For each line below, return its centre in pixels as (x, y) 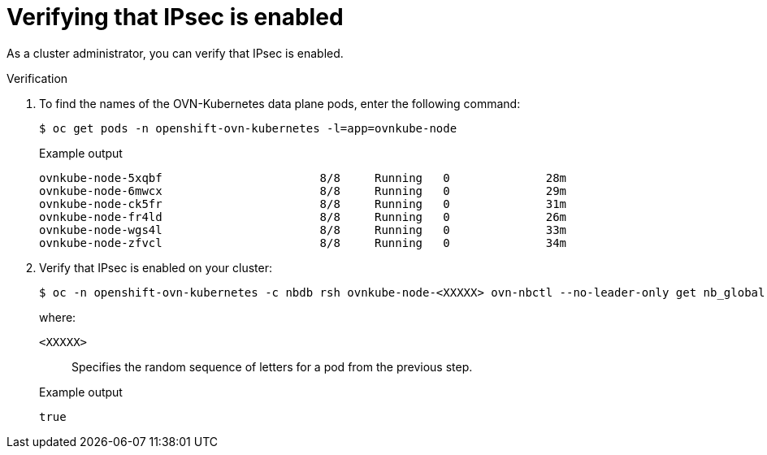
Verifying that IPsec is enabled (175, 17)
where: (58, 317)
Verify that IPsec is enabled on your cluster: (156, 267)
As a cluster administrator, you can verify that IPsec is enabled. (175, 53)
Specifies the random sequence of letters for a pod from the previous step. (272, 366)
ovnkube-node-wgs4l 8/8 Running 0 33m (303, 230)
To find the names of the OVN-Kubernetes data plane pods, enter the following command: (280, 103)
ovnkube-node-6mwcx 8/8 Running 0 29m (303, 191)
